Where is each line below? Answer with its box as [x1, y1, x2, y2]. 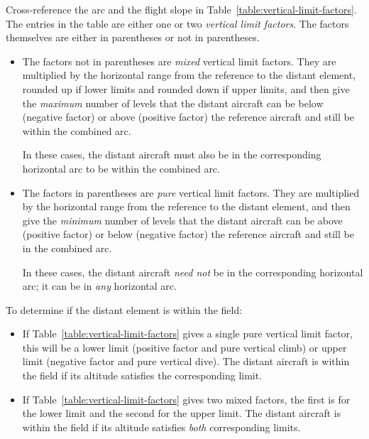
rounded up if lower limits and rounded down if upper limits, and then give [22, 81, 350, 96]
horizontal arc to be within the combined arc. [22, 161, 220, 175]
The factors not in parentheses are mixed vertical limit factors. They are [22, 53, 336, 68]
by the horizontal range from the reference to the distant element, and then [22, 199, 351, 214]
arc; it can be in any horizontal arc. [22, 278, 177, 293]
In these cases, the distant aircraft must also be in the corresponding [22, 147, 321, 162]
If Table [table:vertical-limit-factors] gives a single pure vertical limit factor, [22, 326, 353, 341]
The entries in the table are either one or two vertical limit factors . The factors [6, 16, 349, 31]
